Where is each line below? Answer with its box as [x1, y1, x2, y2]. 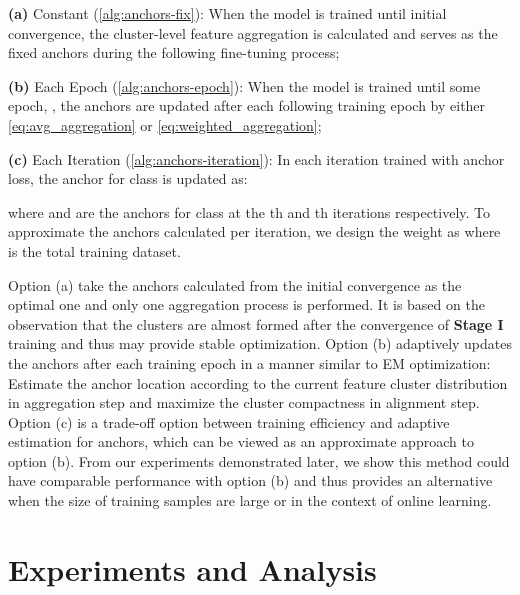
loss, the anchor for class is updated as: [8, 168, 248, 189]
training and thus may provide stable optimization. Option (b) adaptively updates [8, 333, 512, 354]
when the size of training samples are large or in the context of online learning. [8, 490, 492, 511]
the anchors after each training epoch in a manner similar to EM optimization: [8, 352, 491, 373]
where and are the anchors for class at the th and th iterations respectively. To [8, 201, 491, 222]
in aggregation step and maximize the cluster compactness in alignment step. [8, 392, 480, 413]
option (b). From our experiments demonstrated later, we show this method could [8, 450, 510, 471]
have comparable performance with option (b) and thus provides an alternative [8, 470, 493, 491]
